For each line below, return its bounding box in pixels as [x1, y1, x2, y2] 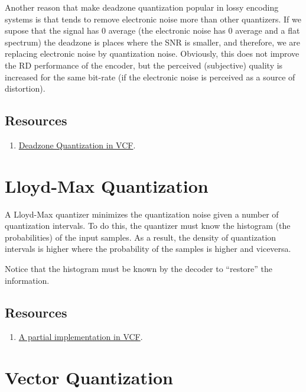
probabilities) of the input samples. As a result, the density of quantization [5, 231, 276, 243]
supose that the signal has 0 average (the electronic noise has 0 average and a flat [5, 24, 300, 37]
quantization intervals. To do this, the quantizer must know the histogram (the [5, 219, 291, 232]
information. [5, 274, 50, 286]
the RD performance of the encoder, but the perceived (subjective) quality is [5, 59, 283, 71]
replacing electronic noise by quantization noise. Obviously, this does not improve [5, 47, 300, 60]
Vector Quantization [5, 365, 173, 390]
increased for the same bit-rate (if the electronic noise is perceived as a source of [5, 70, 295, 83]
